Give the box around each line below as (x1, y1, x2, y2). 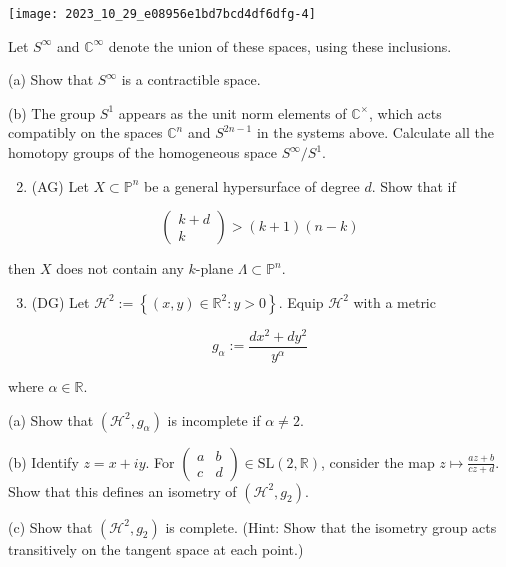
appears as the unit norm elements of (118, 102, 347, 123)
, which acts (368, 102, 442, 123)
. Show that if (371, 175, 456, 196)
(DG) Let (31, 291, 90, 312)
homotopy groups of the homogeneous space (8, 142, 277, 163)
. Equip (278, 291, 324, 312)
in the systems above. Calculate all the (256, 122, 494, 143)
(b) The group (8, 102, 96, 123)
